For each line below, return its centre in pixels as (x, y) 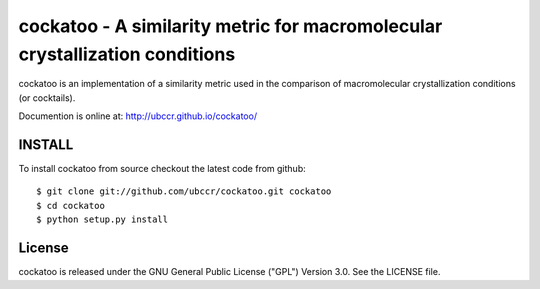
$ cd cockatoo (70, 205)
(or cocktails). (47, 97)
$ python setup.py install (102, 219)
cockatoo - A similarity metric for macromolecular (230, 26)
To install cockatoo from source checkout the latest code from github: (162, 169)
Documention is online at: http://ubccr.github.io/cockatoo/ (138, 116)
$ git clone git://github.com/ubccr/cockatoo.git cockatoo (184, 191)
